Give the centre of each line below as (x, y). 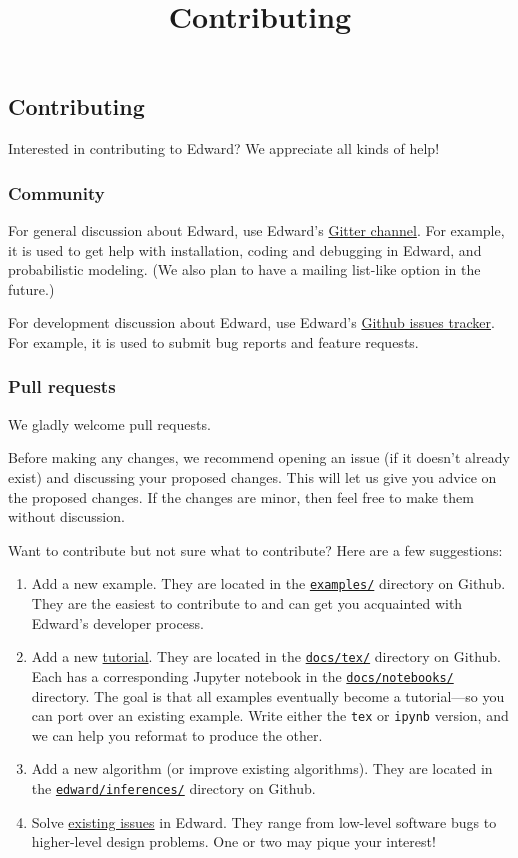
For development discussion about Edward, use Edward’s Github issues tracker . (251, 322)
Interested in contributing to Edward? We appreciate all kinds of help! (224, 148)
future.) (31, 288)
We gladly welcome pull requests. (109, 423)
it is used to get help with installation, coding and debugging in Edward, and (245, 249)
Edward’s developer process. (117, 622)
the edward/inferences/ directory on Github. (173, 787)
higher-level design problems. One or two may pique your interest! (233, 841)
